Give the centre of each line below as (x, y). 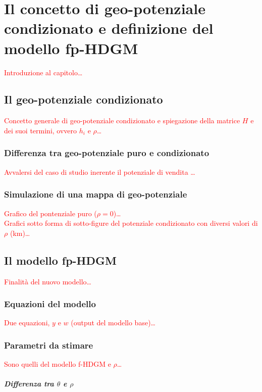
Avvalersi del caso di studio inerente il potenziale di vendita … (100, 171)
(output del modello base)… (113, 323)
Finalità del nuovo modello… (48, 281)
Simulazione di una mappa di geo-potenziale (96, 194)
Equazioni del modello (50, 304)
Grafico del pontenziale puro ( (50, 213)
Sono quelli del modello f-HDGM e (58, 364)
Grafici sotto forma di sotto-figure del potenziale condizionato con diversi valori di (131, 223)
